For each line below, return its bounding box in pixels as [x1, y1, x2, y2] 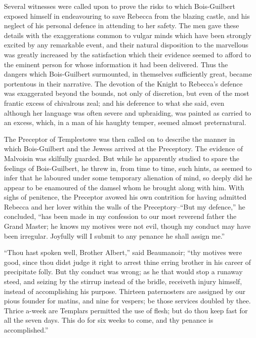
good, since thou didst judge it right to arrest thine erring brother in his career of [4, 256, 251, 267]
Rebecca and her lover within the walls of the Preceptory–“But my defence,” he [4, 201, 246, 211]
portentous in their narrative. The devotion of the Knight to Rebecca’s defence [4, 78, 243, 88]
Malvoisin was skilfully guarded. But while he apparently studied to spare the [4, 153, 239, 163]
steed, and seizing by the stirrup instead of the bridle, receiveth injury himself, [4, 276, 242, 287]
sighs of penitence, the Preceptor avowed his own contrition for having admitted [4, 192, 247, 202]
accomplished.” [4, 325, 48, 335]
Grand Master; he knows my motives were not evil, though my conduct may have [4, 221, 251, 231]
